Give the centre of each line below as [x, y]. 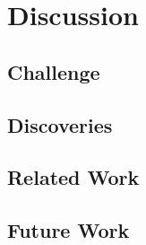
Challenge [54, 71]
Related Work [73, 177]
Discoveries [60, 124]
